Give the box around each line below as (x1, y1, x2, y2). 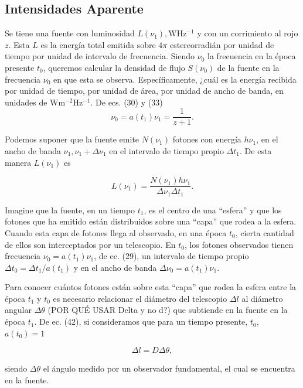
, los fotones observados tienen (184, 238, 294, 250)
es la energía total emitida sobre (40, 38, 156, 50)
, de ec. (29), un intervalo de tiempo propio (94, 250, 249, 262)
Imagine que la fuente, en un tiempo (5, 203, 135, 216)
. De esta (240, 145, 272, 157)
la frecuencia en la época (207, 50, 296, 62)
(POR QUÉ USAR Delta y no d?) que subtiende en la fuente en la (47, 304, 288, 316)
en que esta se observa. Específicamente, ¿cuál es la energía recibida (53, 73, 297, 85)
